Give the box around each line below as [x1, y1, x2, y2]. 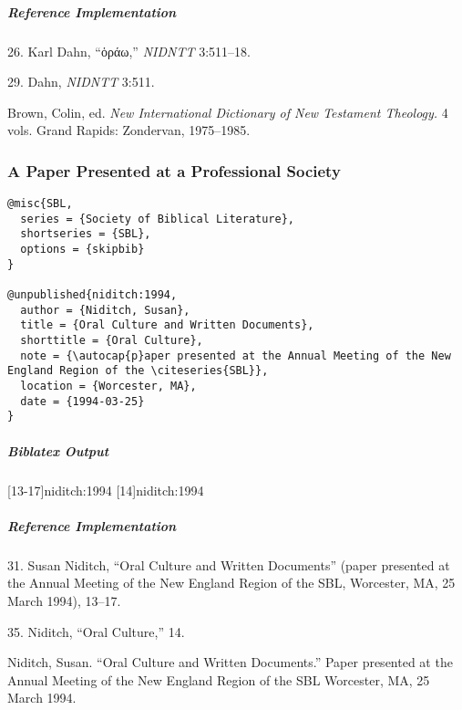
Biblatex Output [7, 441, 109, 460]
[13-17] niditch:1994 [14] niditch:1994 [7, 480, 204, 499]
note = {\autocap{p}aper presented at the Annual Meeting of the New [20, 349, 451, 362]
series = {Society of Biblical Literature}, [20, 212, 294, 225]
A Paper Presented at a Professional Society [7, 159, 341, 182]
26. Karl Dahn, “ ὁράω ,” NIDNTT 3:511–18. [7, 41, 251, 60]
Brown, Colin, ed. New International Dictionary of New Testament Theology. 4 [7, 102, 448, 121]
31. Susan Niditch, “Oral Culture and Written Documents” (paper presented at [7, 555, 450, 574]
